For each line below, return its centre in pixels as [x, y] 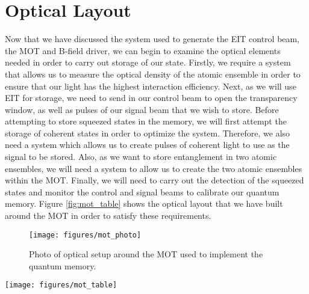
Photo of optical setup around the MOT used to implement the [146, 254]
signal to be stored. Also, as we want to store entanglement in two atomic [141, 157]
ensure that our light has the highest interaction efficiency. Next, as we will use [151, 86]
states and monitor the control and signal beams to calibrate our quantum [142, 191]
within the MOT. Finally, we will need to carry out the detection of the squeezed [154, 180]
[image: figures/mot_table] [61, 285]
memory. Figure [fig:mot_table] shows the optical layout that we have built [144, 204]
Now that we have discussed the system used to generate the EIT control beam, [152, 39]
